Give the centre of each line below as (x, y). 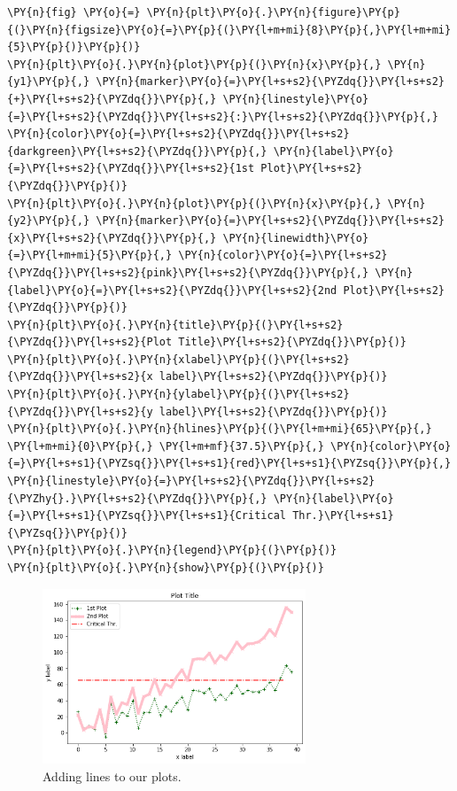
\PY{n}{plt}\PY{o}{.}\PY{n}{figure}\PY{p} (273, 12)
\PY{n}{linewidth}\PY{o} (296, 238)
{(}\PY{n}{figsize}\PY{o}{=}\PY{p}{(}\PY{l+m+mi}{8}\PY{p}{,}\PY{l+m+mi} (229, 30)
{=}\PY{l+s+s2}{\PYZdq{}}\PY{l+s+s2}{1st (131, 169)
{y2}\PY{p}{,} (49, 221)
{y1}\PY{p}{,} (49, 82)
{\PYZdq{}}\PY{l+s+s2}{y (80, 411)
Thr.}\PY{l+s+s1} (343, 516)
